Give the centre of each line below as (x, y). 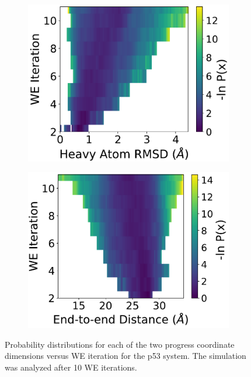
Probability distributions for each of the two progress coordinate (120, 344)
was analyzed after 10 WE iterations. (71, 367)
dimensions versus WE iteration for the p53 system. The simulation (125, 356)
